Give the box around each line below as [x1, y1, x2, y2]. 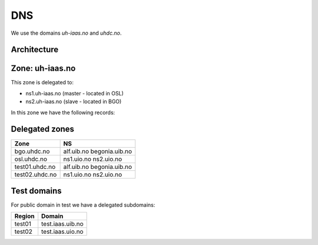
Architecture [11, 45, 59, 55]
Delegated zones [11, 124, 75, 134]
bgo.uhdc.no [14, 147, 50, 155]
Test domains [11, 186, 62, 196]
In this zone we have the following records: [11, 109, 115, 116]
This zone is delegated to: [11, 79, 74, 86]
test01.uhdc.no [14, 163, 56, 171]
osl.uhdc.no [14, 155, 47, 163]
